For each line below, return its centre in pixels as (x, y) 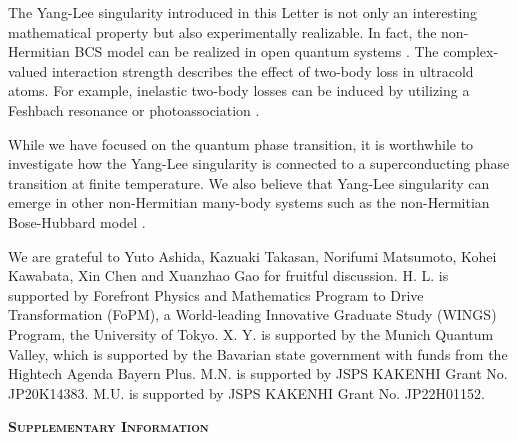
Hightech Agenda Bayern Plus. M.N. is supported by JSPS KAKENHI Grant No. (258, 373)
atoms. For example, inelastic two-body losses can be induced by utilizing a (239, 90)
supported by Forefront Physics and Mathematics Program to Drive (216, 294)
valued (28, 70)
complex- (471, 51)
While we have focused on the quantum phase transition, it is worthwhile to (241, 143)
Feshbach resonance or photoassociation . (134, 109)
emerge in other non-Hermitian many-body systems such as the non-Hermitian (249, 202)
